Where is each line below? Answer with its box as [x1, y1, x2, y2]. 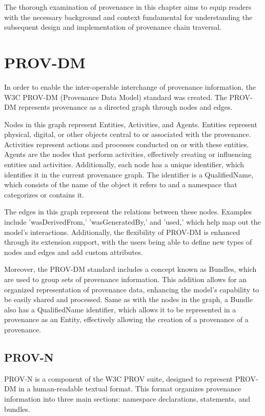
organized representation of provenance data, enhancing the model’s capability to [4, 284, 259, 294]
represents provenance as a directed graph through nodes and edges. [18, 102, 233, 112]
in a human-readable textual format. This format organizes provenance [18, 383, 241, 394]
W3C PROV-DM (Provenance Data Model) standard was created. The [4, 91, 227, 102]
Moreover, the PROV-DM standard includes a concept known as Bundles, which [4, 264, 257, 274]
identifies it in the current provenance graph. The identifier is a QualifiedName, [4, 169, 254, 180]
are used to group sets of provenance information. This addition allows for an [4, 274, 247, 284]
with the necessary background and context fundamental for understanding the [4, 11, 253, 22]
